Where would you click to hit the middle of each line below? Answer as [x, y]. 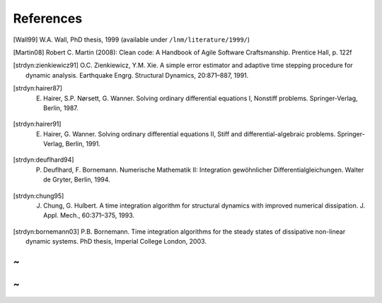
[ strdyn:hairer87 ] [38, 88]
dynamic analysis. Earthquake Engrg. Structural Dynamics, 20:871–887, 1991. [137, 75]
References [48, 18]
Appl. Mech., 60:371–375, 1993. [89, 215]
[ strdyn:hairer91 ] [37, 124]
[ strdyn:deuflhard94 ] [44, 160]
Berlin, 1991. [83, 144]
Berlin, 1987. [61, 108]
